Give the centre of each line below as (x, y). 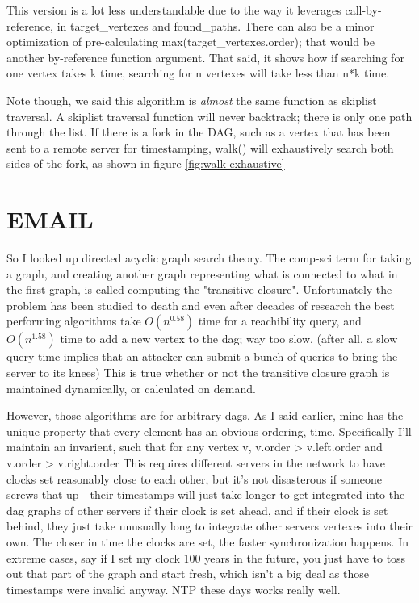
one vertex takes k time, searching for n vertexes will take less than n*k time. (198, 73)
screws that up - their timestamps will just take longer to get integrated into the (206, 494)
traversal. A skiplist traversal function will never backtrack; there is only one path (209, 116)
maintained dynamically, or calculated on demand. (131, 388)
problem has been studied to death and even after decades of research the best (201, 305)
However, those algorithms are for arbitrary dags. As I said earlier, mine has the (205, 415)
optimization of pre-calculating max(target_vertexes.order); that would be (191, 42)
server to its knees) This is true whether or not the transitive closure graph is (198, 373)
